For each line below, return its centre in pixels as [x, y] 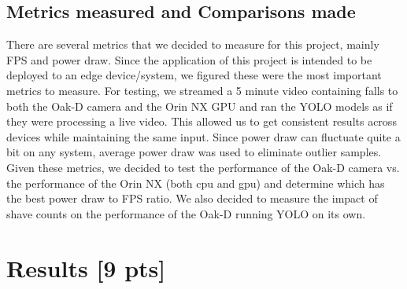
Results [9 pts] [86, 267]
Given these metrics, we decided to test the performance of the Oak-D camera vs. [203, 167]
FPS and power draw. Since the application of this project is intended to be [189, 59]
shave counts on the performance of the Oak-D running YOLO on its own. [186, 213]
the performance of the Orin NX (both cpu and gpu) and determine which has [196, 183]
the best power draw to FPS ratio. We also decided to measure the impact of [192, 198]
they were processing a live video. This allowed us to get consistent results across [202, 121]
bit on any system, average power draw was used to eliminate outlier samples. [194, 152]
